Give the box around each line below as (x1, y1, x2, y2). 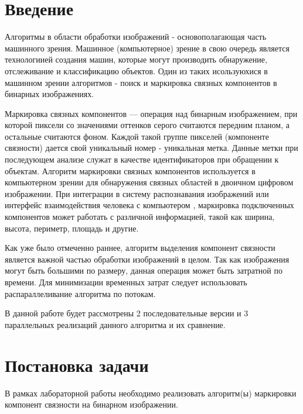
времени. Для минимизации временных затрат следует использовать (5, 276, 247, 288)
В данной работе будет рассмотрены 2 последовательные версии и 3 (5, 307, 248, 319)
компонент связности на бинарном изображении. (5, 398, 178, 410)
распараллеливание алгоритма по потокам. (5, 287, 156, 299)
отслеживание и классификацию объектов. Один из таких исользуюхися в (5, 64, 268, 77)
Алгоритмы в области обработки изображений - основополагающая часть (5, 30, 267, 43)
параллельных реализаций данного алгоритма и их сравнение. (5, 318, 226, 330)
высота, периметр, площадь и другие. (5, 222, 139, 234)
